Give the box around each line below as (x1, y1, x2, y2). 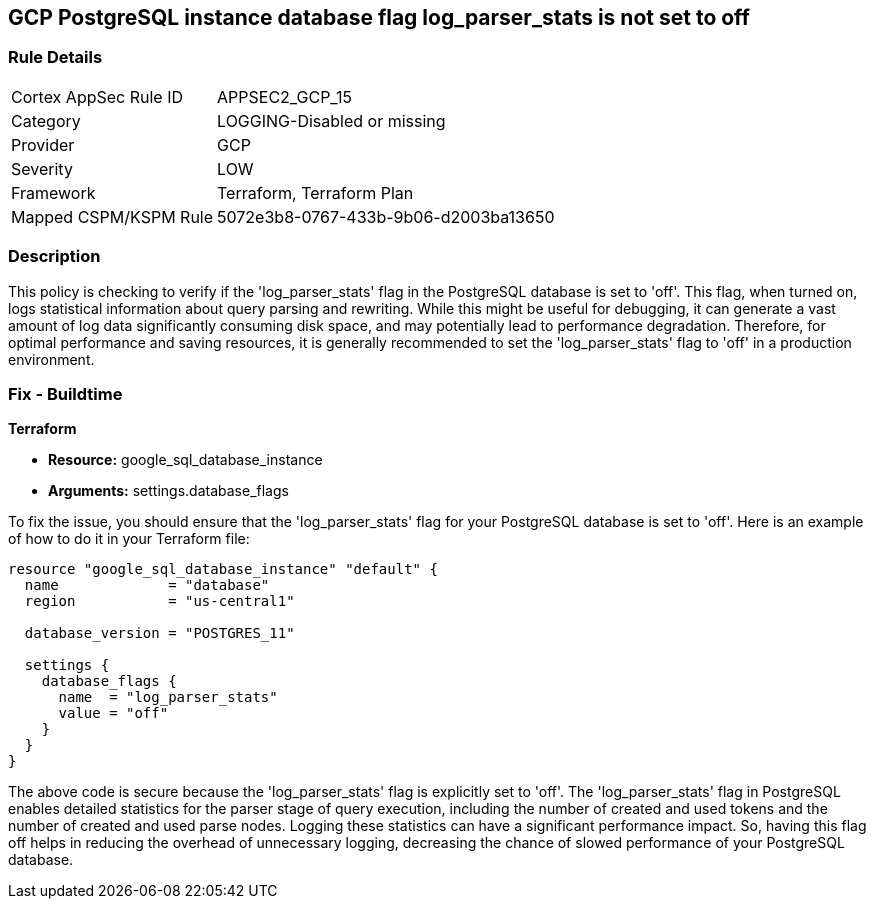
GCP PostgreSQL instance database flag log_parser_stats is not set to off (8, 5, 750, 30)
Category (11, 110, 81, 131)
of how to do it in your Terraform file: (8, 530, 250, 548)
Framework (11, 182, 96, 203)
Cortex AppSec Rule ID (11, 86, 184, 107)
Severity (11, 158, 73, 179)
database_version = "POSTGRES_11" (24, 625, 295, 642)
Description (8, 246, 101, 267)
